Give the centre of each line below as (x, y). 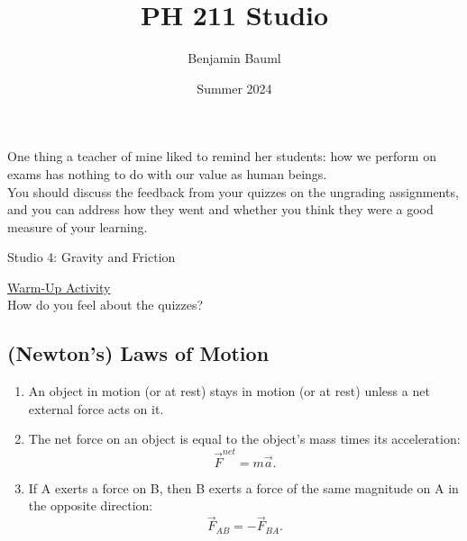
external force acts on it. (96, 408)
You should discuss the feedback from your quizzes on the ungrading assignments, (233, 191)
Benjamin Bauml (234, 58)
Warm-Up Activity (59, 287)
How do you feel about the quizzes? (105, 305)
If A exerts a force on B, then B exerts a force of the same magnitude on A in (243, 487)
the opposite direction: (91, 505)
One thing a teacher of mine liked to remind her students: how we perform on (222, 156)
